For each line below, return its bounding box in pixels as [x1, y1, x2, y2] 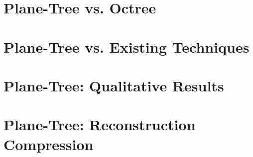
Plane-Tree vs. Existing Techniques [3, 36, 250, 57]
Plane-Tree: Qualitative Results [3, 75, 224, 95]
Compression [3, 134, 94, 154]
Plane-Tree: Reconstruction [3, 114, 196, 135]
